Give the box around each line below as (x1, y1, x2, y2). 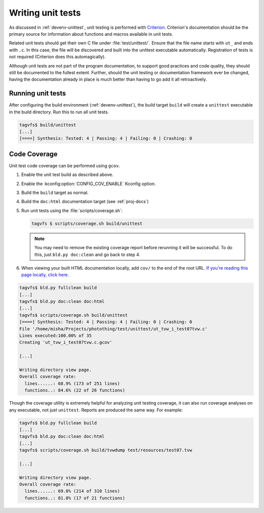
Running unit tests (9, 89, 66, 98)
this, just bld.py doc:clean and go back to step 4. (34, 252, 140, 257)
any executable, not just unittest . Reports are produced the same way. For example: (9, 407, 183, 413)
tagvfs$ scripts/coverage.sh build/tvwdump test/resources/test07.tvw (19, 448, 193, 453)
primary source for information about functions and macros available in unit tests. (9, 31, 174, 37)
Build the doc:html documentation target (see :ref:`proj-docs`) (21, 198, 149, 205)
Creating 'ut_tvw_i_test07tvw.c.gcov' (19, 340, 112, 345)
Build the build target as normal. (21, 190, 89, 195)
